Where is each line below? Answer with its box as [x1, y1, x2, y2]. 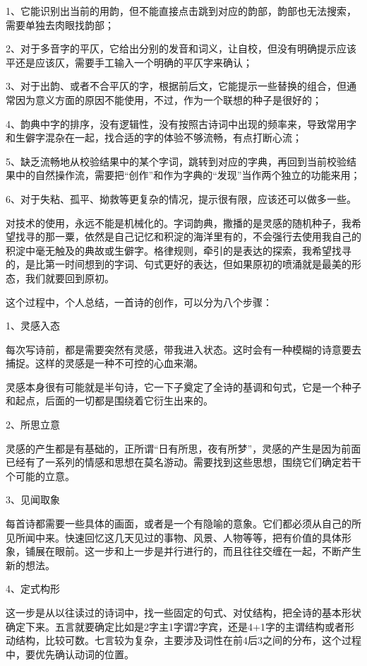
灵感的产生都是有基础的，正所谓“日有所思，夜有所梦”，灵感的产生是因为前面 [6, 440, 361, 455]
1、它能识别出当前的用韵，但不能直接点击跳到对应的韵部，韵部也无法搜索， [6, 4, 356, 18]
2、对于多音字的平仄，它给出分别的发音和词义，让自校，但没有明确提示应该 [6, 41, 356, 56]
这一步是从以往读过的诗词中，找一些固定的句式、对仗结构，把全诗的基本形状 [6, 605, 361, 619]
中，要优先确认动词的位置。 [6, 646, 134, 661]
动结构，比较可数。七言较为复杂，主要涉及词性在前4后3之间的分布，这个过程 [6, 633, 361, 648]
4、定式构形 [6, 581, 60, 596]
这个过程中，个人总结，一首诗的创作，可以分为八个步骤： [6, 294, 272, 309]
